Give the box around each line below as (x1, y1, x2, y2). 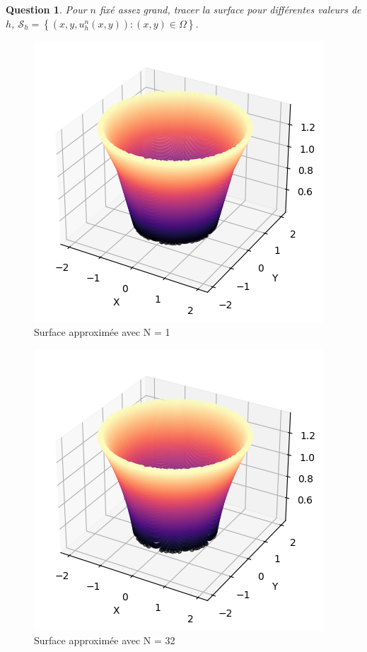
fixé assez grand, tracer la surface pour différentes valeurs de (99, 2, 361, 16)
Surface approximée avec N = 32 (34, 633, 175, 648)
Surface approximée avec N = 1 (34, 325, 170, 339)
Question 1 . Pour (6, 2, 87, 16)
